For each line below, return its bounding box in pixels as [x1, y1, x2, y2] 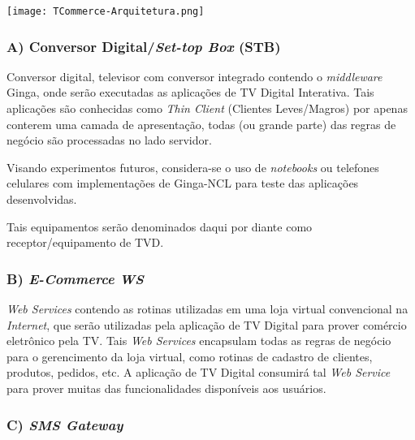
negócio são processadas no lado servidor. [6, 132, 212, 149]
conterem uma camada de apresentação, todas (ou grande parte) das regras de [6, 115, 396, 132]
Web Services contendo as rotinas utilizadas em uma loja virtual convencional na [6, 300, 409, 317]
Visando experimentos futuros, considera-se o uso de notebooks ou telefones [6, 158, 379, 175]
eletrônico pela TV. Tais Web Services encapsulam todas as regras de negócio [6, 332, 391, 349]
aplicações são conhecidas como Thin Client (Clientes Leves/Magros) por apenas [6, 100, 408, 117]
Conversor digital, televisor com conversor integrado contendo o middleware [6, 67, 383, 84]
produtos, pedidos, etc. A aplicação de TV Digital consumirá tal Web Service [6, 364, 391, 381]
